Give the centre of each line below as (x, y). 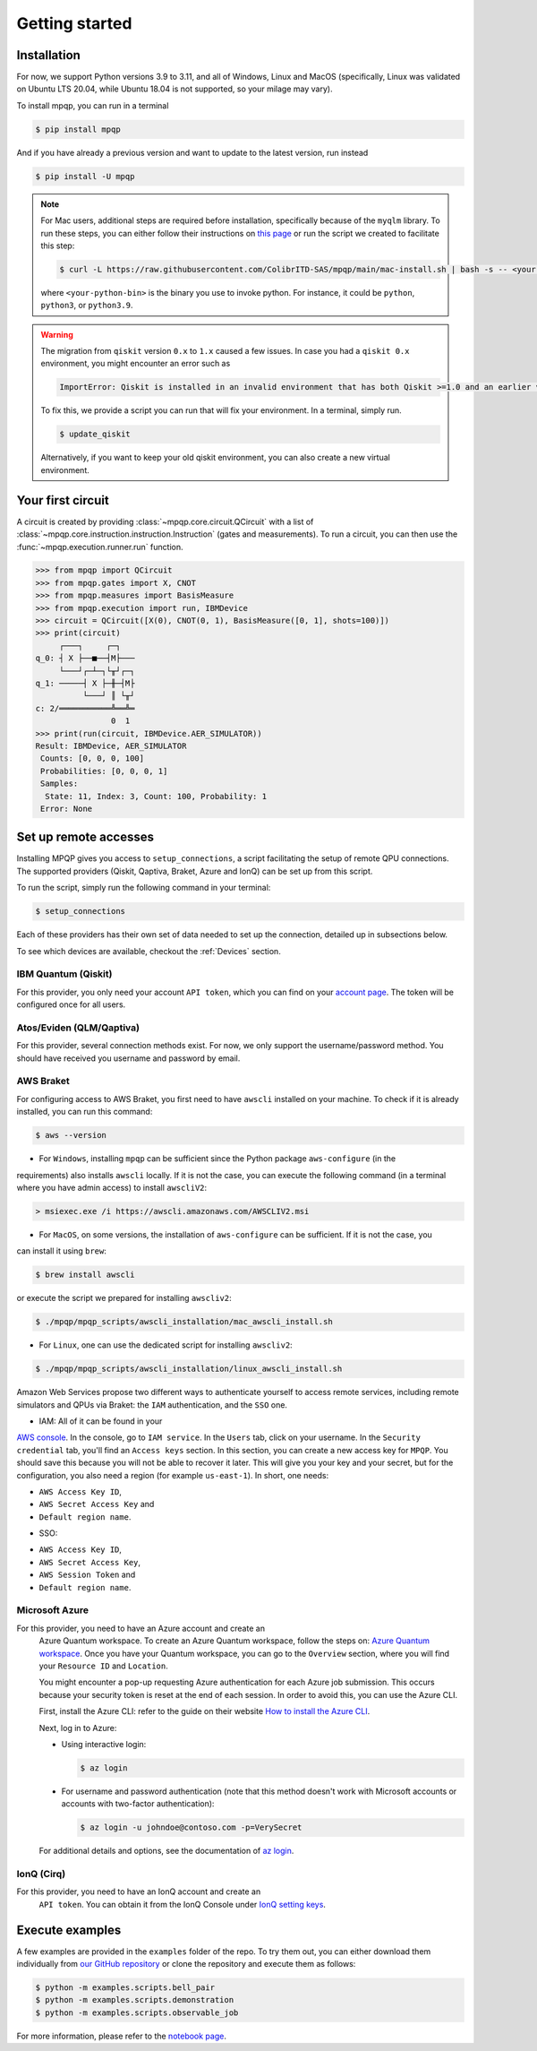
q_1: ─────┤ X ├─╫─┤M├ (85, 683)
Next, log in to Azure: (78, 1728)
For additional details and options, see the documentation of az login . (166, 1851)
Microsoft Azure (53, 1610)
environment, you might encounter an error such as (136, 364)
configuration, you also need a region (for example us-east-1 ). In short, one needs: (173, 1475)
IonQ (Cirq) (41, 1874)
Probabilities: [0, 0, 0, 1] (104, 771)
